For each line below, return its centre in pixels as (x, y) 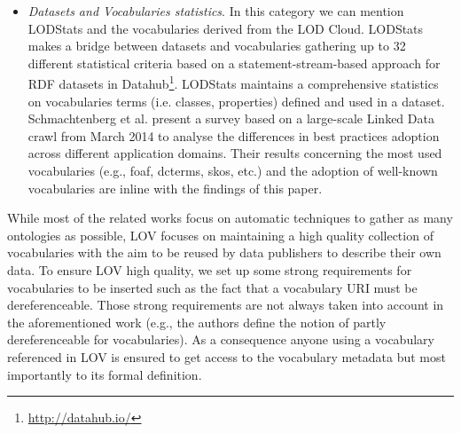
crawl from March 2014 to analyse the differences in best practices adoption (234, 135)
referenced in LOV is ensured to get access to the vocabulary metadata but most (227, 356)
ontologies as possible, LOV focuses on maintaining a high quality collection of (220, 235)
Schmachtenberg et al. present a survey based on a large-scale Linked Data (231, 118)
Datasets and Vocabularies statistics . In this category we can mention (216, 11)
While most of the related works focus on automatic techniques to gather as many (230, 218)
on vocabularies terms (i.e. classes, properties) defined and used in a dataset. (236, 101)
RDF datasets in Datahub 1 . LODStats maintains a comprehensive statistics (233, 83)
